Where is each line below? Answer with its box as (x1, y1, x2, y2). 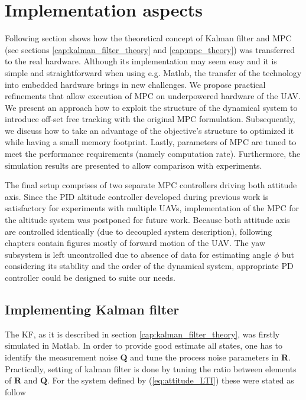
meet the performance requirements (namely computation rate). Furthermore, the (5, 147, 301, 160)
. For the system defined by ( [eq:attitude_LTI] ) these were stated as (47, 374, 294, 386)
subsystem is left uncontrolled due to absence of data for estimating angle (5, 248, 272, 260)
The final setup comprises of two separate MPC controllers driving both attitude (5, 179, 297, 191)
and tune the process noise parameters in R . (130, 350, 291, 363)
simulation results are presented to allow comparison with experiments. (5, 159, 262, 171)
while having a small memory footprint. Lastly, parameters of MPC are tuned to (5, 136, 297, 148)
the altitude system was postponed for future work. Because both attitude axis (5, 214, 290, 226)
